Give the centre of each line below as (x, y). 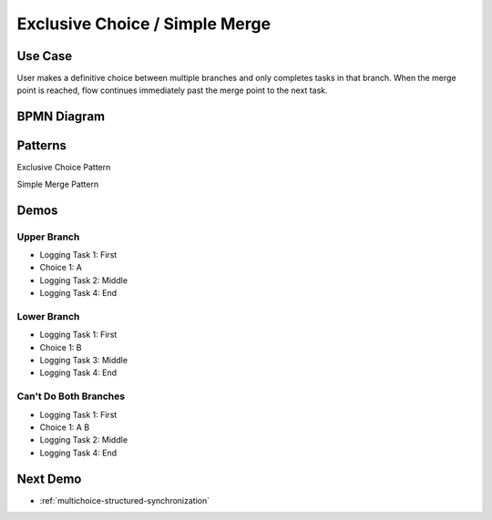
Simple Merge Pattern (58, 184)
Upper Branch (48, 237)
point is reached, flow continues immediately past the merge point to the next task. (172, 90)
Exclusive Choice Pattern (64, 168)
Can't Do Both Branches (71, 396)
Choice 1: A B (65, 427)
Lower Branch (48, 316)
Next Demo (49, 479)
